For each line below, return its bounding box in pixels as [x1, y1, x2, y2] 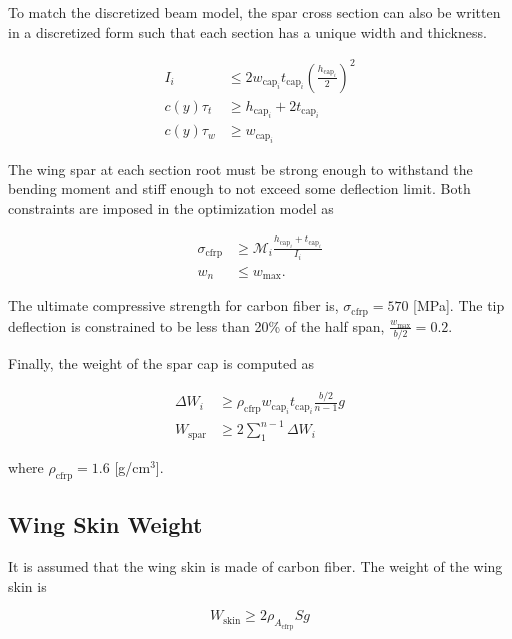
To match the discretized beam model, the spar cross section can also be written [8, 2, 501, 22]
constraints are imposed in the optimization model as [8, 197, 334, 218]
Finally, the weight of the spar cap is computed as [8, 353, 315, 374]
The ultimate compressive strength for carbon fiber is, [8, 295, 339, 316]
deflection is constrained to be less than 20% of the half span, [8, 315, 385, 336]
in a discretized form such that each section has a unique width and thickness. [8, 21, 487, 42]
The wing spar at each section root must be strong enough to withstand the [8, 158, 473, 179]
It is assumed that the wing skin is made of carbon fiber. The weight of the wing [8, 556, 503, 577]
